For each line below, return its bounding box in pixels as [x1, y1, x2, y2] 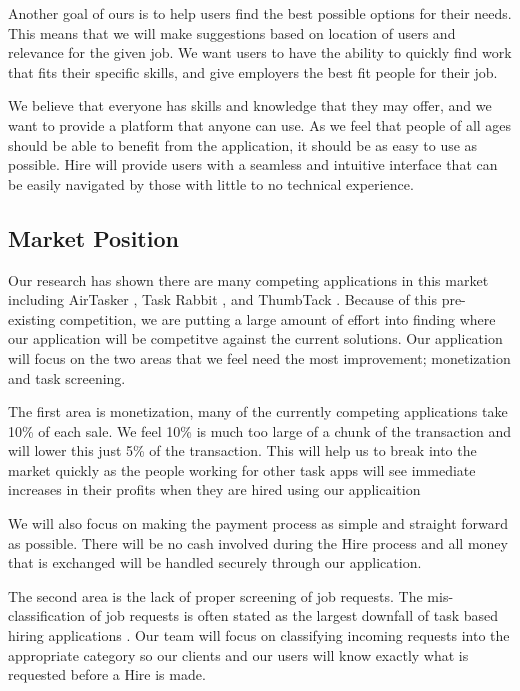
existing [8, 308, 56, 329]
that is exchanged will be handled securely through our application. [8, 552, 422, 573]
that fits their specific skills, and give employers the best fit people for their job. [8, 61, 498, 82]
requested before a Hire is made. [8, 664, 206, 685]
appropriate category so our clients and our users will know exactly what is [8, 644, 469, 665]
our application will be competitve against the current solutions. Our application [8, 328, 503, 349]
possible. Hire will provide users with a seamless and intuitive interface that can [8, 154, 498, 175]
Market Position [8, 222, 179, 253]
